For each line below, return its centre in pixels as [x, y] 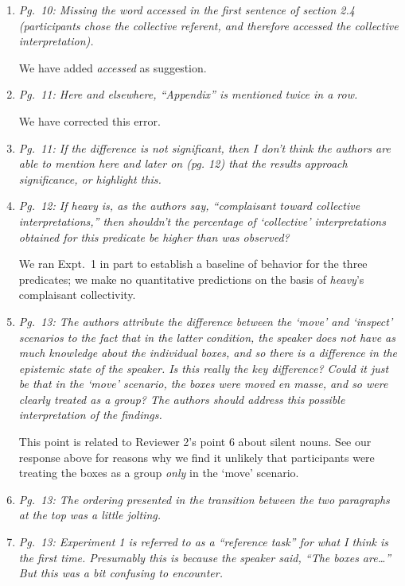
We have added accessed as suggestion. [113, 67]
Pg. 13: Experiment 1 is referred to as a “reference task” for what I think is [203, 542]
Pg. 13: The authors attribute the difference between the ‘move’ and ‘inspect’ [206, 321]
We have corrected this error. [90, 120]
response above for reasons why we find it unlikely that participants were [197, 457]
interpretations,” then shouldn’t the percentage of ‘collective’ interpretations [202, 221]
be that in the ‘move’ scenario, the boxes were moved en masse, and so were [203, 384]
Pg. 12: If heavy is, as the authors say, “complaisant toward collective [189, 206]
